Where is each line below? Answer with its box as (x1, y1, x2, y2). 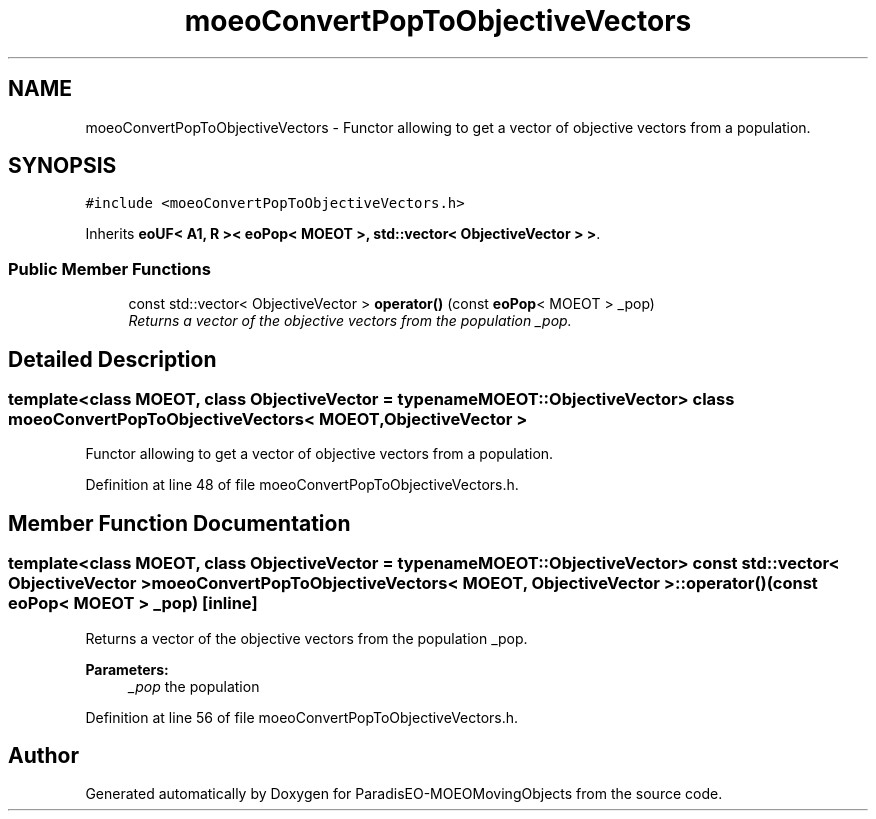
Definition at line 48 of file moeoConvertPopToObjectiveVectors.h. (85, 476, 519, 494)
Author (8, 743, 79, 769)
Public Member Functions (8, 258, 211, 279)
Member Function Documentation (8, 510, 351, 536)
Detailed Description (8, 346, 217, 372)
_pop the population (128, 677, 260, 695)
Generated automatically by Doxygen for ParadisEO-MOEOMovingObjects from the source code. (85, 785, 723, 803)
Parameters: (85, 660, 169, 678)
